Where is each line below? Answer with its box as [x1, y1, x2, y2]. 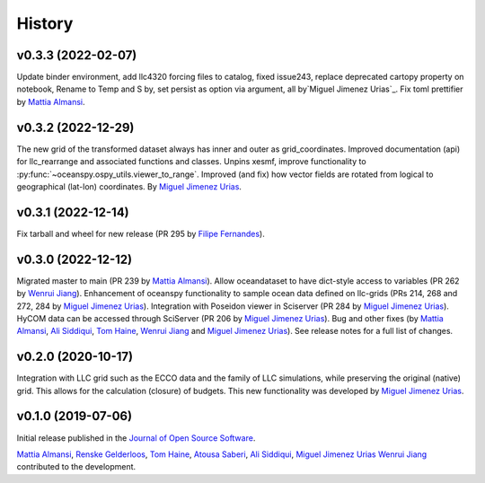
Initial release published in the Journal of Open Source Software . [16, 432, 256, 443]
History [16, 13, 74, 33]
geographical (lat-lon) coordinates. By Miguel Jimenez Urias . [16, 180, 242, 192]
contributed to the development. [16, 461, 137, 472]
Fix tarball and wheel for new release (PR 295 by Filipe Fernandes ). [16, 228, 265, 239]
